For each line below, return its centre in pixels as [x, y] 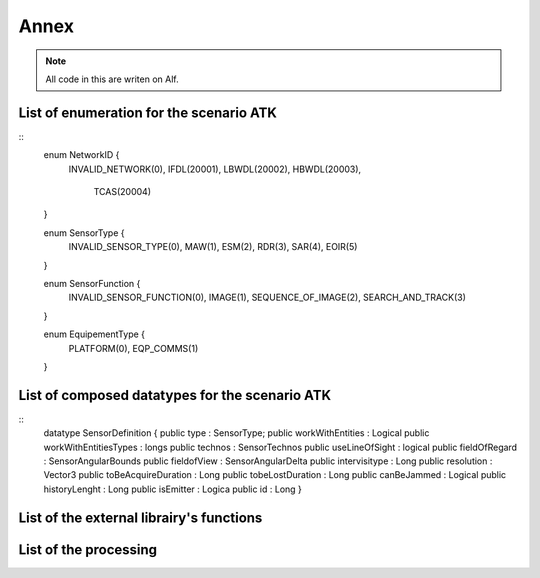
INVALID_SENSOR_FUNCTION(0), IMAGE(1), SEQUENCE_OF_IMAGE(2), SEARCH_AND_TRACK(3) [267, 297]
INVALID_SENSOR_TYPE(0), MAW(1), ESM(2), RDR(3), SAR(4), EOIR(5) [213, 247]
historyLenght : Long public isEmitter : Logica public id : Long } [172, 489]
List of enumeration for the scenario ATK [147, 112]
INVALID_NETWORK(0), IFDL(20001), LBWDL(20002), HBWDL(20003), [215, 169]
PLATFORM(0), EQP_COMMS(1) [133, 348]
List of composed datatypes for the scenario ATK [175, 395]
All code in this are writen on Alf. [112, 79]
